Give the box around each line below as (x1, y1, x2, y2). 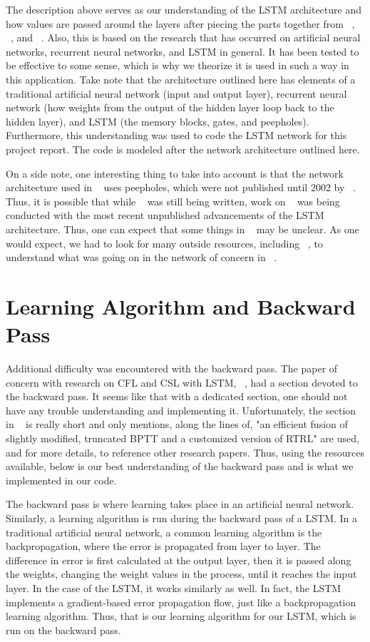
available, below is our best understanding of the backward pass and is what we (6, 459, 354, 474)
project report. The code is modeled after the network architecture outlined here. (6, 141, 360, 156)
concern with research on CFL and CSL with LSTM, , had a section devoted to (6, 374, 358, 389)
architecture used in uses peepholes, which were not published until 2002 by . (6, 180, 356, 195)
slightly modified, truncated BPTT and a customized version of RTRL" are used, (6, 430, 359, 445)
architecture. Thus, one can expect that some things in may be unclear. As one (6, 221, 359, 236)
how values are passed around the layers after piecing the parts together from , (6, 16, 355, 31)
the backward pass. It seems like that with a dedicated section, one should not (6, 389, 348, 404)
